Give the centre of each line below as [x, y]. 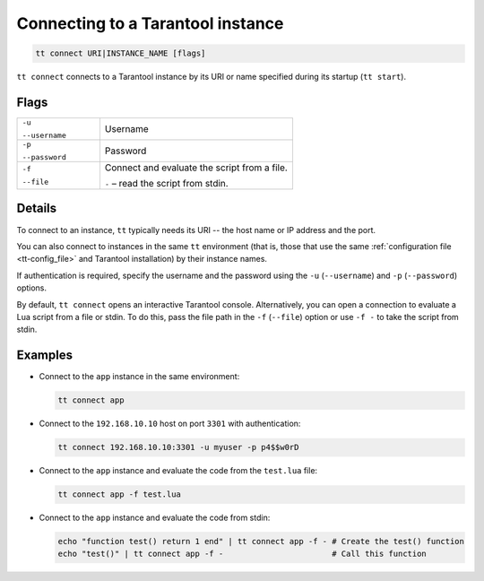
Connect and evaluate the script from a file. [196, 168]
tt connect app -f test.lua [119, 494]
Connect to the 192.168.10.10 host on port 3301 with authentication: [170, 424]
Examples [45, 356]
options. [32, 288]
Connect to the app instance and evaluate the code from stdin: [155, 518]
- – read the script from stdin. [166, 184]
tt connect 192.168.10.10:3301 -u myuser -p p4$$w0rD [178, 447]
